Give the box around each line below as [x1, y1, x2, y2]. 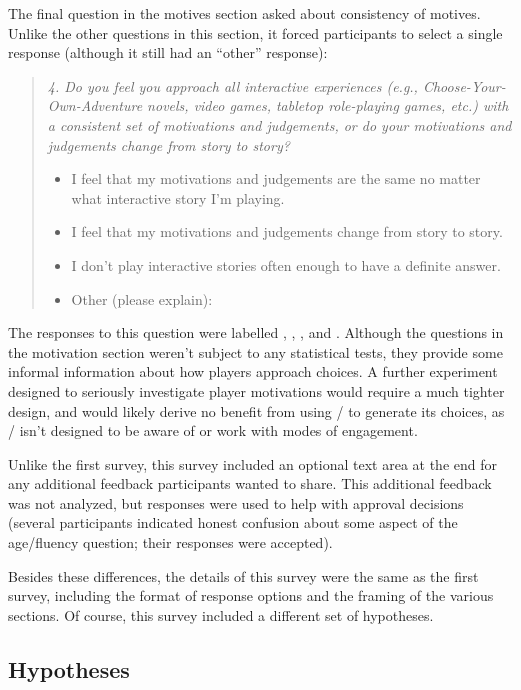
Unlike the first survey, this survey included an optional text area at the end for [8, 453, 497, 474]
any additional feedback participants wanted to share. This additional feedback [8, 473, 492, 494]
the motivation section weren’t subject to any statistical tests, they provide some [8, 341, 503, 362]
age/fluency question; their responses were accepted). [8, 532, 333, 553]
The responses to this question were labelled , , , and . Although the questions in [8, 322, 504, 343]
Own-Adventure [47, 95, 143, 116]
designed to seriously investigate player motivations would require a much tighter [8, 380, 505, 401]
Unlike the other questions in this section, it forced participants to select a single [8, 22, 503, 43]
